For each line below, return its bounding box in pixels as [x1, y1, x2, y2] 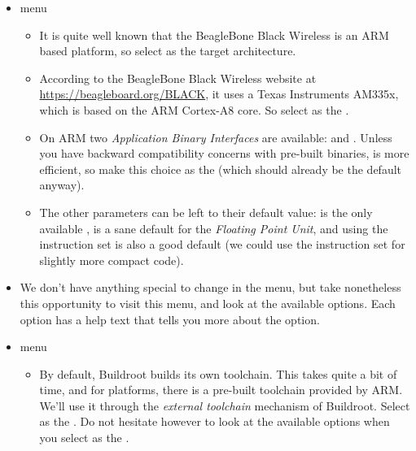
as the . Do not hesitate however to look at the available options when [39, 413, 390, 430]
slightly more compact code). [39, 251, 184, 268]
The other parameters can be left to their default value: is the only [39, 203, 373, 220]
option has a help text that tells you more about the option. [20, 310, 320, 327]
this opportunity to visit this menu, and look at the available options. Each [20, 294, 396, 311]
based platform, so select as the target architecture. [39, 42, 296, 59]
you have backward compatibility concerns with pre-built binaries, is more [39, 145, 409, 162]
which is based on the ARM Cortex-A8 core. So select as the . [39, 101, 349, 118]
